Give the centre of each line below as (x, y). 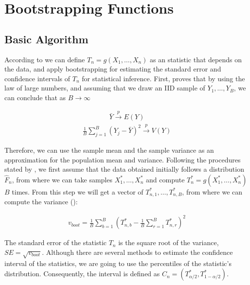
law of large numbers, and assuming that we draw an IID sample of (105, 88)
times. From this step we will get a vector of (78, 191)
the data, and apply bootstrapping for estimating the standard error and (113, 69)
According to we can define (45, 59)
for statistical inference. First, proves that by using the (163, 78)
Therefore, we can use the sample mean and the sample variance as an (109, 150)
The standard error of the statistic (55, 242)
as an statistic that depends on (196, 59)
